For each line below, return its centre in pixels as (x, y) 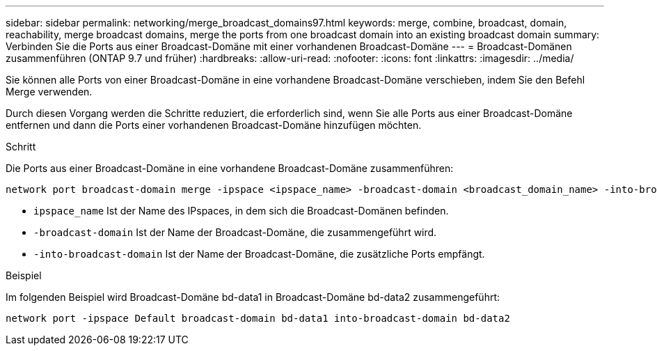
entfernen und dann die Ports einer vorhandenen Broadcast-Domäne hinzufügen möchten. (214, 125)
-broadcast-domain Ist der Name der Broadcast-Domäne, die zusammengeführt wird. (235, 232)
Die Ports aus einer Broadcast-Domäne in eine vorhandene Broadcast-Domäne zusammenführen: (230, 168)
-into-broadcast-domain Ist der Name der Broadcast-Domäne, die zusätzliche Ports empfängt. (259, 254)
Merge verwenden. (49, 92)
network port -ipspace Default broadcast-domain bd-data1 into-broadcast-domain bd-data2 (258, 318)
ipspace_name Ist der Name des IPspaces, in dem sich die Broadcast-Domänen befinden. (241, 211)
